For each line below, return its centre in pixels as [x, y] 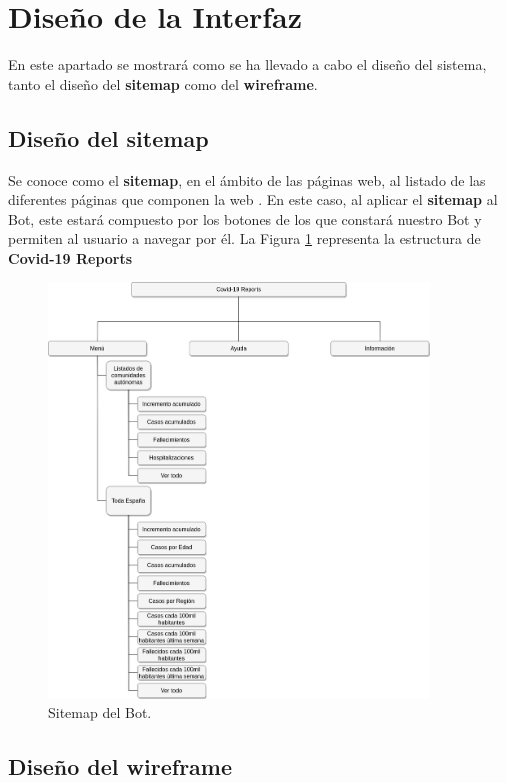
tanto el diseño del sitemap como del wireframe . [163, 83]
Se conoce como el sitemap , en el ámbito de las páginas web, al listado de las [247, 179]
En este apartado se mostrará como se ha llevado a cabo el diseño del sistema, [247, 64]
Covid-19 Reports [70, 257]
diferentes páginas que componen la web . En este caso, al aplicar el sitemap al [253, 199]
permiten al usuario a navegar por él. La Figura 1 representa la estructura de [244, 238]
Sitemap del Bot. [100, 712]
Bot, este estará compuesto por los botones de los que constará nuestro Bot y [245, 218]
